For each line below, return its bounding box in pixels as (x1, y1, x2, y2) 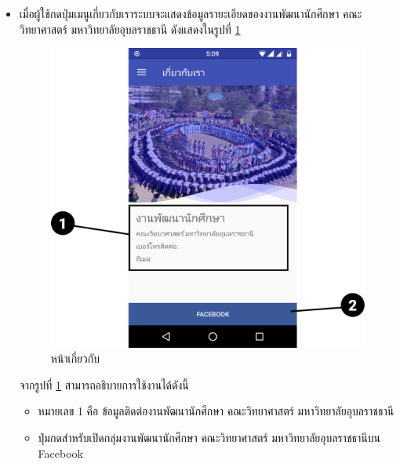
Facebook (38, 444, 83, 461)
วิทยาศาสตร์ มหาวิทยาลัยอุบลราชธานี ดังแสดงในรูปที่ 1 (19, 20, 241, 37)
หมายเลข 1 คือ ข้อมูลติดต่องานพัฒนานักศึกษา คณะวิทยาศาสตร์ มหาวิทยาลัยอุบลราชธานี (38, 403, 395, 419)
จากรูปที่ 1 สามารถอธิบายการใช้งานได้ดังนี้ (19, 376, 189, 393)
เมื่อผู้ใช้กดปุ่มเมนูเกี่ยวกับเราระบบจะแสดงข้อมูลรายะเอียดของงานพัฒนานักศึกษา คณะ (19, 5, 362, 21)
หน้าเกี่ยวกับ (50, 350, 100, 367)
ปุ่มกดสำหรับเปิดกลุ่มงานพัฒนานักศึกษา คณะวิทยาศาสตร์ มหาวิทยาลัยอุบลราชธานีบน (38, 429, 380, 445)
